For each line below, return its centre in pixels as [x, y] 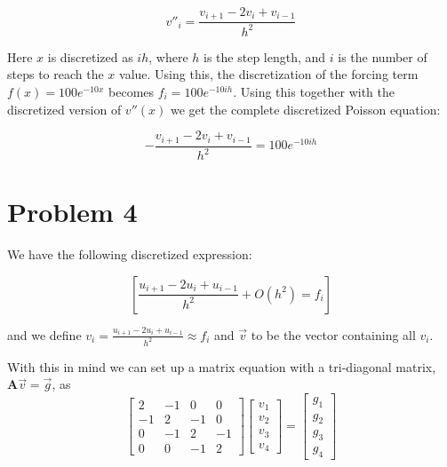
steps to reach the [56, 74]
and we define [44, 334]
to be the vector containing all [333, 334]
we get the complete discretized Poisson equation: [305, 109]
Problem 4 [72, 212]
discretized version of [64, 109]
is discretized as [90, 56]
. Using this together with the [314, 92]
